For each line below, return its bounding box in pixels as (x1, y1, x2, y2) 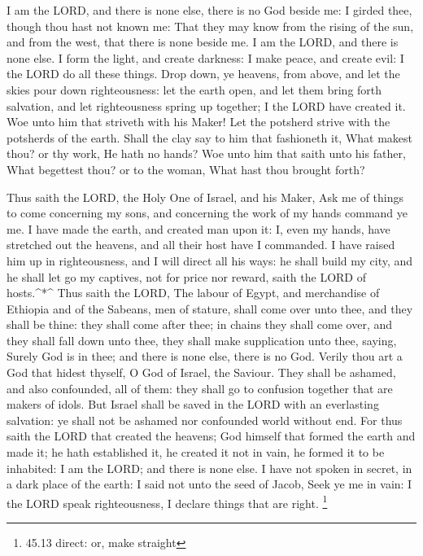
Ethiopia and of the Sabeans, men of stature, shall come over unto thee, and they (7, 300, 413, 317)
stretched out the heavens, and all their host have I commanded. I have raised (7, 236, 395, 253)
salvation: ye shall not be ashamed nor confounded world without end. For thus (7, 411, 403, 428)
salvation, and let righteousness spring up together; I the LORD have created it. (7, 97, 406, 114)
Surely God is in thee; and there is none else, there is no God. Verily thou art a (7, 348, 403, 365)
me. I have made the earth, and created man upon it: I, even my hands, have (7, 220, 390, 237)
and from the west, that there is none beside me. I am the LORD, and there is (7, 33, 399, 50)
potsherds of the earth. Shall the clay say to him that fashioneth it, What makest (7, 129, 413, 146)
